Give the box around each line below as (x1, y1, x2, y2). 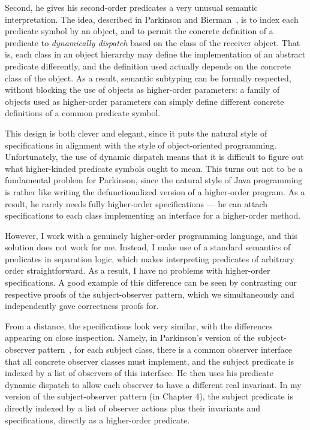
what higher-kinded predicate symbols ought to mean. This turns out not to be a (5, 162, 303, 174)
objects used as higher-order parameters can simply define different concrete (5, 95, 284, 107)
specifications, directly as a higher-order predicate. (5, 413, 190, 426)
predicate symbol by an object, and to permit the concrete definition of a (5, 25, 273, 37)
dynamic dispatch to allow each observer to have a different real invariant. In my (5, 378, 302, 390)
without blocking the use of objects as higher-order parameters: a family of (5, 83, 280, 96)
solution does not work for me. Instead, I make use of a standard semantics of (5, 241, 291, 253)
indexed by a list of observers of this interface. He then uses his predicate (5, 367, 273, 379)
